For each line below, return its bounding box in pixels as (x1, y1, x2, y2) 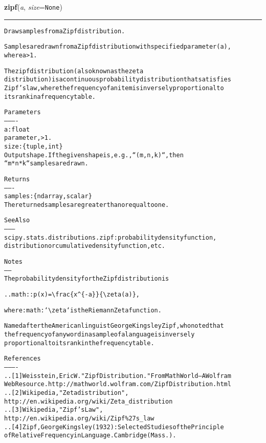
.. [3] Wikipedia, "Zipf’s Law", (4, 406, 103, 414)
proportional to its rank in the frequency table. (4, 339, 154, 347)
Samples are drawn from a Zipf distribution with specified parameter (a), (4, 43, 231, 51)
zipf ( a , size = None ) (4, 2, 62, 12)
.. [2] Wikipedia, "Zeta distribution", (4, 389, 129, 396)
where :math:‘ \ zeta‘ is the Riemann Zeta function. (4, 306, 162, 314)
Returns (4, 175, 30, 183)
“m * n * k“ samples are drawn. (4, 160, 88, 167)
